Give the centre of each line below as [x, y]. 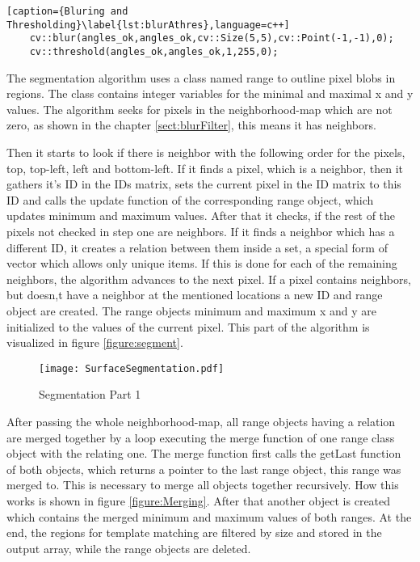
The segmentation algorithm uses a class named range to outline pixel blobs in [201, 77]
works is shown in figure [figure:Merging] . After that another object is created [199, 500]
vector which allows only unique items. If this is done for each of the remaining [202, 263]
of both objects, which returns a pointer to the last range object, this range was [204, 469]
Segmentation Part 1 [90, 394]
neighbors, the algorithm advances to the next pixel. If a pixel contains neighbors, [209, 279]
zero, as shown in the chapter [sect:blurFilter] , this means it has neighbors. [191, 125]
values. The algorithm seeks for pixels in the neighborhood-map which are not [199, 109]
